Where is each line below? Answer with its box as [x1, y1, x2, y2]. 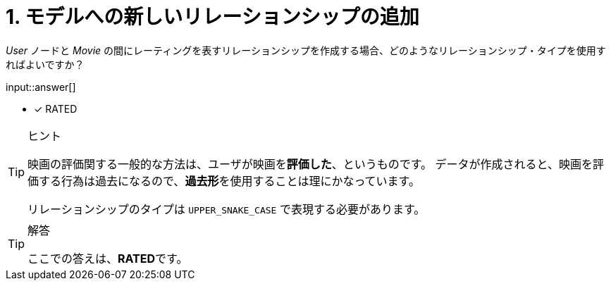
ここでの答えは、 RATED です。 [27, 251, 188, 266]
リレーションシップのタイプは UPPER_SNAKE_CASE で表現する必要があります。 [27, 201, 426, 216]
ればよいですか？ [6, 58, 85, 70]
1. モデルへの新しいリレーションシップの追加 [6, 5, 419, 29]
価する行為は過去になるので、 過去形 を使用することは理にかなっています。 [27, 173, 420, 188]
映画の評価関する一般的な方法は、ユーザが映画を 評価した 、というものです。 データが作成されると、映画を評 [27, 156, 604, 171]
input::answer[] [6, 80, 76, 93]
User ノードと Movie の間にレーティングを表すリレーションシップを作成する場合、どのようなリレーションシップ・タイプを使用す [6, 44, 606, 56]
